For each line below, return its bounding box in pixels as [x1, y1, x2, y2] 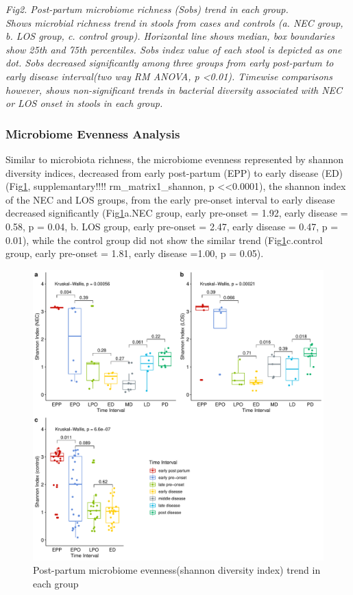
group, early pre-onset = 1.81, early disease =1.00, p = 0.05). [5, 246, 264, 260]
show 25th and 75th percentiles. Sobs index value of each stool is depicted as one [5, 42, 342, 56]
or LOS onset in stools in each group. [5, 96, 163, 110]
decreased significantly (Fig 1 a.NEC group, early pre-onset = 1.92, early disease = [5, 206, 348, 220]
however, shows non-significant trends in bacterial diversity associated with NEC [5, 82, 343, 97]
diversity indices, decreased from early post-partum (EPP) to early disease [5, 165, 319, 180]
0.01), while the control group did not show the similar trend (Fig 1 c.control [5, 232, 323, 247]
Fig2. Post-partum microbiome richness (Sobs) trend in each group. [5, 2, 289, 16]
